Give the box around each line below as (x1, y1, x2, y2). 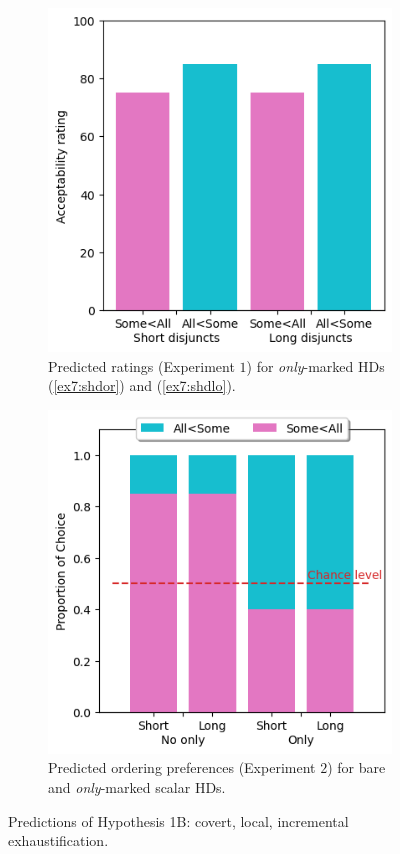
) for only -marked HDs (246, 355, 385, 376)
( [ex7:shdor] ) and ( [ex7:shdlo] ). (48, 375, 236, 396)
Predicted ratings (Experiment (48, 355, 235, 376)
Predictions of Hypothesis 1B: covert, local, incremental (8, 810, 349, 831)
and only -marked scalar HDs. (48, 776, 226, 797)
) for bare (327, 757, 386, 778)
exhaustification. (8, 830, 109, 851)
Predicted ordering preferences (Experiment (48, 757, 316, 778)
